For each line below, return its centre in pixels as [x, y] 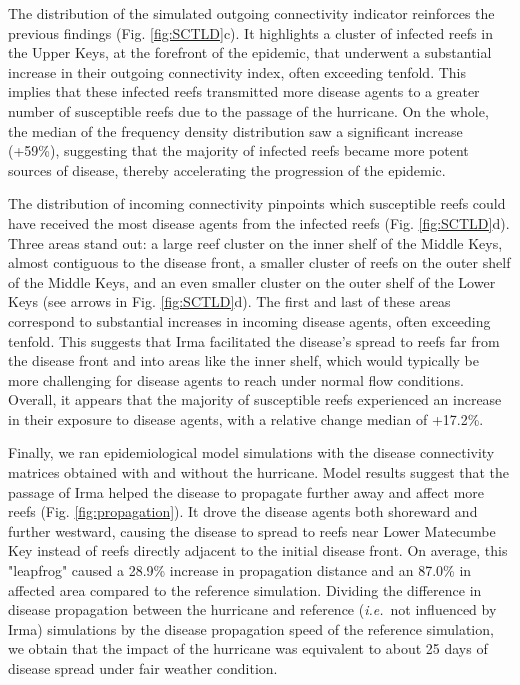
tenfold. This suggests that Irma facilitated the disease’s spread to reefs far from [254, 340]
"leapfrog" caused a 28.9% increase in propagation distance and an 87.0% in [240, 570]
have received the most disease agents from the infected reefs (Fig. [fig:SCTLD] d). [259, 222]
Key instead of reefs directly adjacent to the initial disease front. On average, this [258, 550]
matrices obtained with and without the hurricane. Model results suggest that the [259, 472]
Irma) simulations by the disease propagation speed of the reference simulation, [251, 628]
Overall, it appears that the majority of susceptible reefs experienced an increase [255, 399]
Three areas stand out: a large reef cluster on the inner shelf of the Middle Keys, [255, 242]
